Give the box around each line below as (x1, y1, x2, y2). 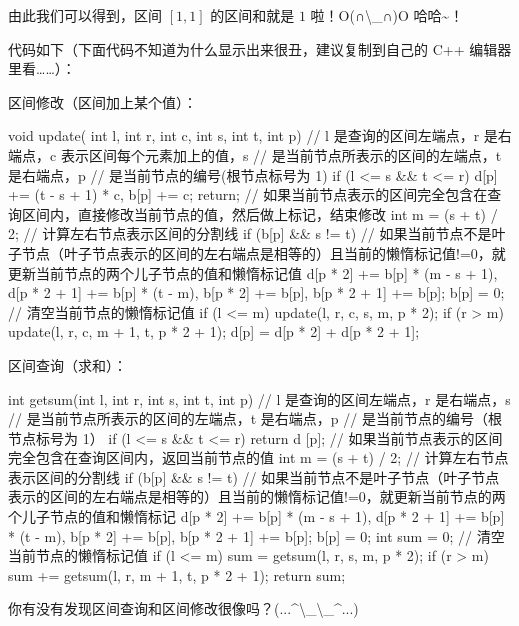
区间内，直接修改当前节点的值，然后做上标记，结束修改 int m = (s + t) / (21, 203, 498, 224)
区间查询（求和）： (8, 354, 127, 375)
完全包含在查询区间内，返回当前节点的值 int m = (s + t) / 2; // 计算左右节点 (8, 447, 509, 468)
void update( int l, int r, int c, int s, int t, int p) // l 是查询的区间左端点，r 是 (8, 125, 498, 146)
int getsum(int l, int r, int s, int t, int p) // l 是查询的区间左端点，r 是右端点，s (8, 388, 511, 409)
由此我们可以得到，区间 (8, 5, 162, 25)
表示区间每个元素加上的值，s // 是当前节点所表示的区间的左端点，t (60, 144, 502, 165)
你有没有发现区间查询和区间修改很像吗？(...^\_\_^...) (8, 598, 359, 619)
